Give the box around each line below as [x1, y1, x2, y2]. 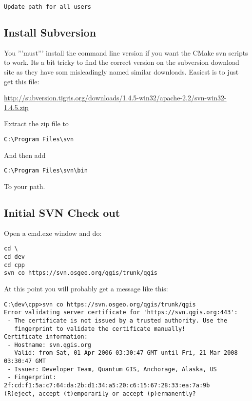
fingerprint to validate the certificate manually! [14, 325, 186, 332]
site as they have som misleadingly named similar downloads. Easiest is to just [4, 67, 239, 77]
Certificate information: [4, 333, 88, 341]
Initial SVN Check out [4, 205, 120, 220]
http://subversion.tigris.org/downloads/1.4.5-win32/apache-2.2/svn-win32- [4, 93, 227, 103]
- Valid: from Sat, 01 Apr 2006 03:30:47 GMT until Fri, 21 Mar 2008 [7, 349, 238, 357]
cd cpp [4, 261, 25, 268]
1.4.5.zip [4, 102, 29, 112]
